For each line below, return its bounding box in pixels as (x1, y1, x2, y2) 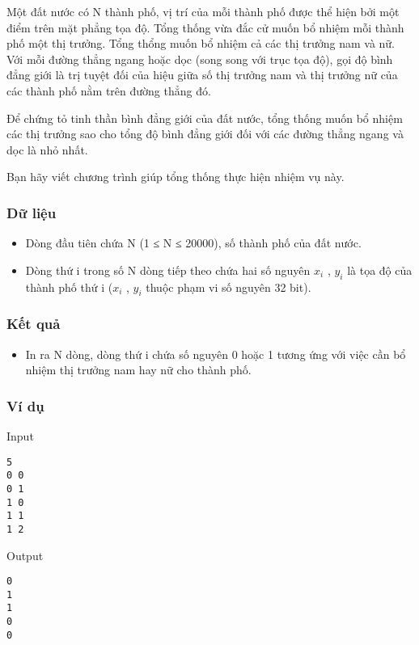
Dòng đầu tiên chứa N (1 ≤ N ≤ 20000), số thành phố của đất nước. (25, 234, 362, 251)
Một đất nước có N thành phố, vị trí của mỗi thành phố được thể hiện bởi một (6, 3, 400, 19)
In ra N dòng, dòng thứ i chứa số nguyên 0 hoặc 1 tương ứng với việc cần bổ (25, 345, 406, 362)
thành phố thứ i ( (25, 278, 113, 295)
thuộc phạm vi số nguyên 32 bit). (146, 278, 311, 295)
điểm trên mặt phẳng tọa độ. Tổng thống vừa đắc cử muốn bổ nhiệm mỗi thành (6, 19, 404, 36)
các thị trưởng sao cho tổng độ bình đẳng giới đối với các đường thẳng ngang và (6, 125, 404, 142)
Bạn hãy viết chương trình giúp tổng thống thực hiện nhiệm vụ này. (6, 168, 345, 185)
